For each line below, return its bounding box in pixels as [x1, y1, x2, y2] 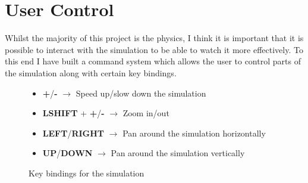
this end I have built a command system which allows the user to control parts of [5, 55, 301, 67]
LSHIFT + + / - [42, 107, 105, 119]
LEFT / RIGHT [42, 126, 105, 139]
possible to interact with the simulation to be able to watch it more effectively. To [5, 43, 303, 55]
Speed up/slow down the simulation [76, 86, 206, 99]
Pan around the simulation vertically [111, 147, 245, 159]
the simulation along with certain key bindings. [5, 66, 177, 79]
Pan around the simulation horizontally [122, 126, 266, 139]
